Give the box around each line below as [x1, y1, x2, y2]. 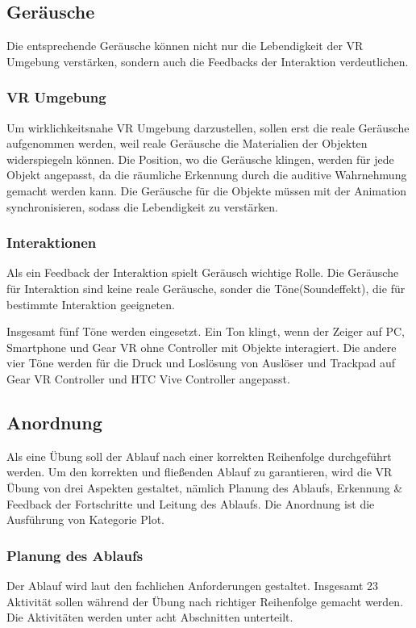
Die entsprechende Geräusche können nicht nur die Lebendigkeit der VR [6, 37, 364, 54]
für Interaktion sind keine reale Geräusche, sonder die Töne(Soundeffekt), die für [6, 279, 406, 296]
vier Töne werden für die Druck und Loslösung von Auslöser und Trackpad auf [6, 354, 396, 371]
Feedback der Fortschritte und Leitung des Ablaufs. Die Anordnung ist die [6, 495, 375, 512]
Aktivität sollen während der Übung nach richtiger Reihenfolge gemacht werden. [6, 592, 404, 609]
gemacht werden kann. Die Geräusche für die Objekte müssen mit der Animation [6, 182, 407, 199]
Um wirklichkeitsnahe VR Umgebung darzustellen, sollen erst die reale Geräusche [6, 119, 410, 136]
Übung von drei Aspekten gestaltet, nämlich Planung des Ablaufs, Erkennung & [6, 479, 403, 496]
